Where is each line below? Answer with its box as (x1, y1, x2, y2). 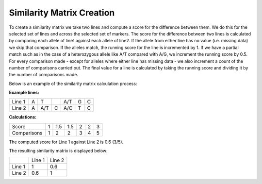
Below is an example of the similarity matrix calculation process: (9, 81, 137, 86)
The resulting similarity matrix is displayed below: (9, 148, 108, 154)
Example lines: (9, 90, 39, 96)
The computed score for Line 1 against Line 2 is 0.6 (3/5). (9, 139, 124, 145)
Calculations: (9, 114, 36, 120)
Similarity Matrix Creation (9, 7, 115, 18)
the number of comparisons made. (9, 72, 79, 78)
